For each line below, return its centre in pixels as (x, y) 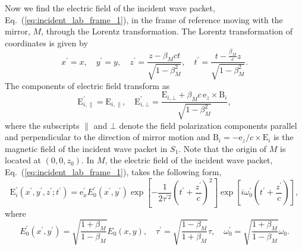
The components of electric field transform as (87, 85)
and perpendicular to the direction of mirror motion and (108, 137)
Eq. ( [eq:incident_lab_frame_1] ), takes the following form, (113, 172)
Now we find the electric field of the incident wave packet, (110, 8)
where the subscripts (42, 125)
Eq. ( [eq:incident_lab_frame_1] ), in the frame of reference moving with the (144, 19)
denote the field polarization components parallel (208, 125)
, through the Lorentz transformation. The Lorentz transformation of (167, 31)
